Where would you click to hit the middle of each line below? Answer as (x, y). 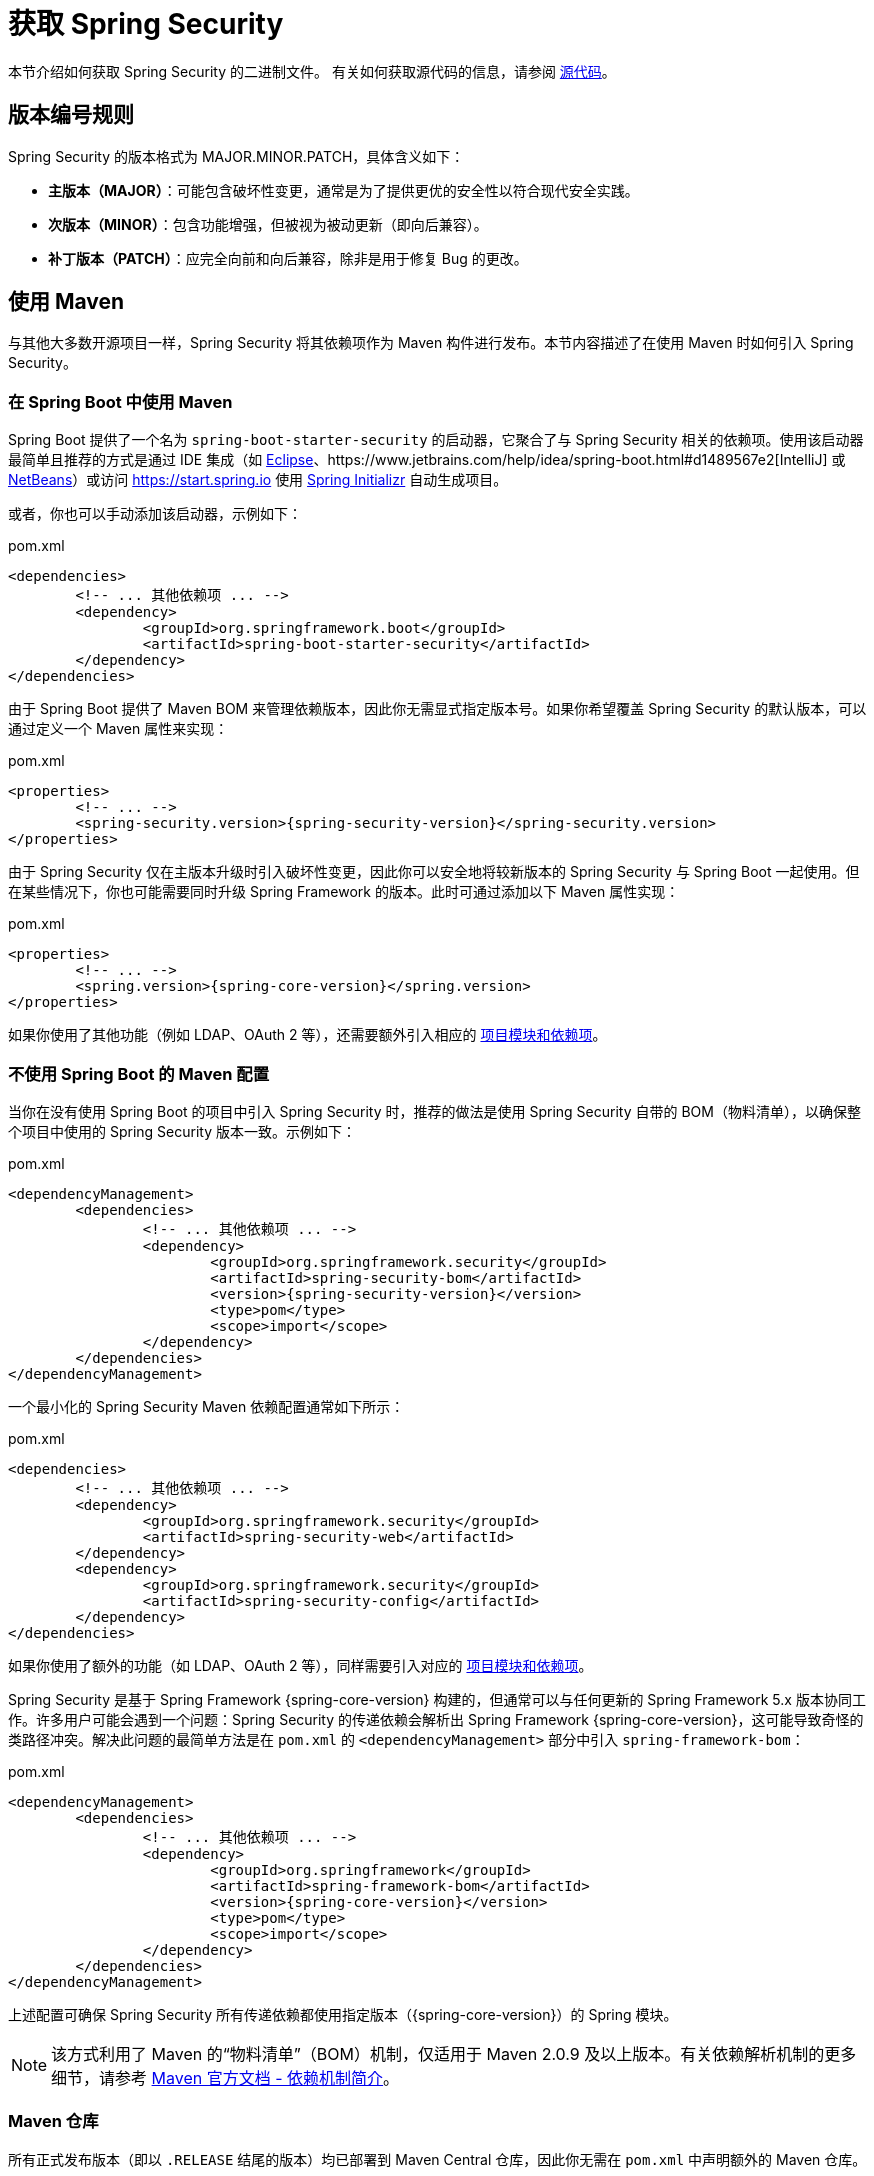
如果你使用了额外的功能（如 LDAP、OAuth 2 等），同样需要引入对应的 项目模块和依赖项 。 (300, 1665)
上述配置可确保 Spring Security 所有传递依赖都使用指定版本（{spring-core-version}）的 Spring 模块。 (343, 2014)
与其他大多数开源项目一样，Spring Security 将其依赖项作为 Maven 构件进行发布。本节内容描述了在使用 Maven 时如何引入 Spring (431, 343)
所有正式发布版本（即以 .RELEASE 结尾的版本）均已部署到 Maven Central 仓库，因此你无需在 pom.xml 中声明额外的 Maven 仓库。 (437, 2159)
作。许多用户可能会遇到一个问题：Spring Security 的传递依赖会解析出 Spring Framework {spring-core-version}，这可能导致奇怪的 (436, 1719)
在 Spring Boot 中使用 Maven (120, 401)
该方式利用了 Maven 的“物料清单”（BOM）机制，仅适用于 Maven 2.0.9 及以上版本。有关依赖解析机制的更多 (454, 2053)
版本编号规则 (71, 115)
